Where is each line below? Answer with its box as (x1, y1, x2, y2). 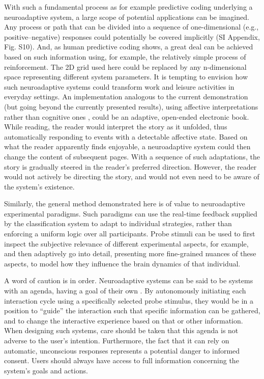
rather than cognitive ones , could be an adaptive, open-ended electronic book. (4, 111, 249, 122)
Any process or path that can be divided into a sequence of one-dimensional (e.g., (4, 21, 259, 32)
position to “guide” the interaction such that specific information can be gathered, (4, 305, 260, 316)
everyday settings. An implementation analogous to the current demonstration (4, 91, 248, 102)
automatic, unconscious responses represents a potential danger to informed (4, 345, 240, 356)
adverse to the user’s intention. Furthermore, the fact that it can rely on (4, 335, 229, 345)
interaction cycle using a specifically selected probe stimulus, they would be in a (4, 295, 254, 306)
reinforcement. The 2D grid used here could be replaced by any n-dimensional (4, 61, 247, 72)
